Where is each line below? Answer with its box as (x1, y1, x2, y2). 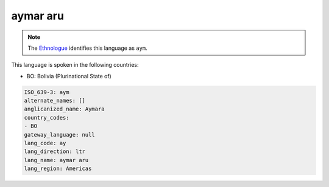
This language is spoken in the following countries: (11, 61, 139, 69)
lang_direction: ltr (24, 148, 85, 155)
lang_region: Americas (24, 165, 92, 172)
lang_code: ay (24, 140, 66, 147)
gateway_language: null (24, 131, 96, 138)
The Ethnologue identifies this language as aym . (27, 44, 147, 52)
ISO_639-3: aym (24, 89, 69, 95)
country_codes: (24, 114, 69, 121)
